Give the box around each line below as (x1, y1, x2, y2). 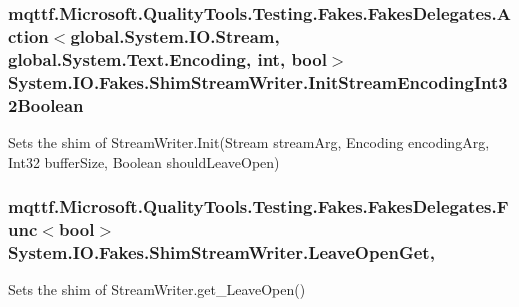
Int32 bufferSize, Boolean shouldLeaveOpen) (8, 151, 280, 172)
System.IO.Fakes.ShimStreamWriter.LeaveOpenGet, (8, 239, 435, 264)
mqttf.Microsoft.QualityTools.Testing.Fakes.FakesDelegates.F (8, 194, 509, 219)
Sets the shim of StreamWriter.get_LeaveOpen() (8, 279, 306, 300)
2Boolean (8, 92, 84, 117)
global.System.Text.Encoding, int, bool (8, 46, 327, 71)
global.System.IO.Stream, (70, 23, 280, 48)
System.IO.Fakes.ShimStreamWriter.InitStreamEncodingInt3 (8, 69, 508, 94)
